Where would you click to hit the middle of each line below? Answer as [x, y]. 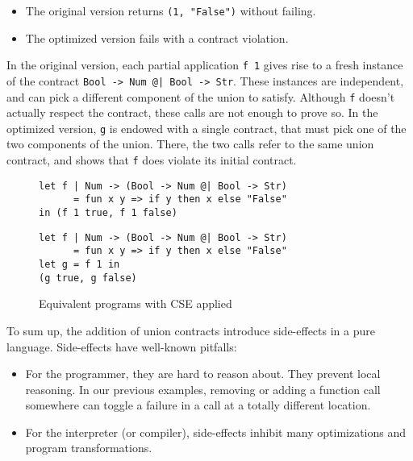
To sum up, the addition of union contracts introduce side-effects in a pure [191, 330]
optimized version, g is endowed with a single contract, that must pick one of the [206, 128]
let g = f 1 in [79, 264]
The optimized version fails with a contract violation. [157, 37]
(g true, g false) [88, 278]
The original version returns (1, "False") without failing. [171, 10]
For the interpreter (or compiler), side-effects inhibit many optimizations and [216, 432]
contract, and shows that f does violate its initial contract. [152, 160]
